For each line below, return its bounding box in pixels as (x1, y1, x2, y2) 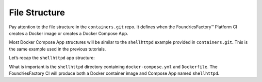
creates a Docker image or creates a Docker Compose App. (9, 30, 129, 36)
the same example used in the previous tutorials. (9, 46, 106, 52)
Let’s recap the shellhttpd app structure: (9, 55, 95, 61)
